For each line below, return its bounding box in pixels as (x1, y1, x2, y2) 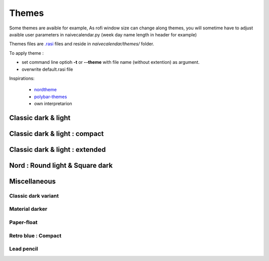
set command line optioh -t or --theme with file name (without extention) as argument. (21, 59, 200, 65)
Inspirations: (9, 75, 35, 81)
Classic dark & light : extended (9, 145, 106, 154)
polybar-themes (34, 94, 67, 100)
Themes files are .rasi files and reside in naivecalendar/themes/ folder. (9, 41, 154, 47)
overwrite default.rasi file (21, 66, 73, 72)
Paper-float (9, 219, 38, 226)
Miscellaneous (9, 177, 56, 185)
